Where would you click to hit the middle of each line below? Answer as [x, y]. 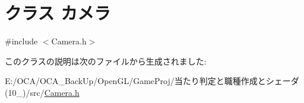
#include [21, 41]
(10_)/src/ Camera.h [42, 92]
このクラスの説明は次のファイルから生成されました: [106, 61]
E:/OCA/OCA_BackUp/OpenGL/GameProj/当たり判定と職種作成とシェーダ [152, 81]
